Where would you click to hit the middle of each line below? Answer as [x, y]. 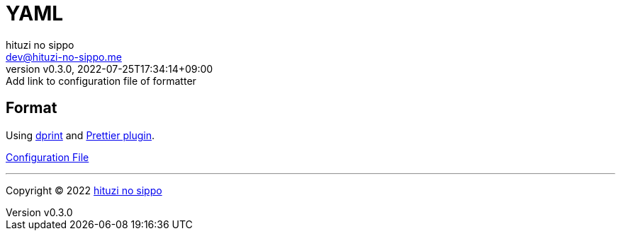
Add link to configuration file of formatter [101, 81]
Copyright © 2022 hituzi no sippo [84, 190]
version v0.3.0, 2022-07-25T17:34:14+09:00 [110, 69]
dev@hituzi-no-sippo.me [64, 57]
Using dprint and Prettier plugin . [80, 135]
